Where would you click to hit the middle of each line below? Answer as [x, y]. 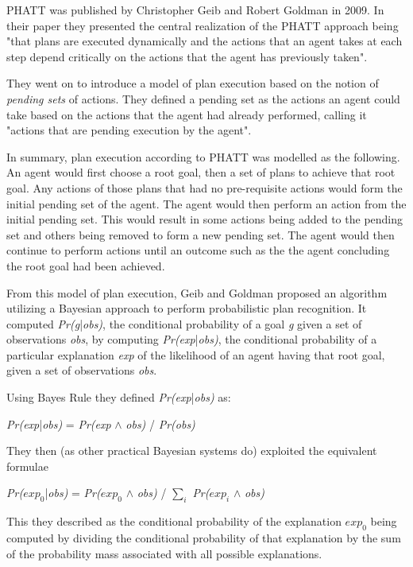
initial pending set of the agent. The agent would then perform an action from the [206, 203]
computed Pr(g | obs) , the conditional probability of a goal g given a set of [184, 323]
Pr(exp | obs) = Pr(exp [59, 423]
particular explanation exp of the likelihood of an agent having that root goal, [196, 354]
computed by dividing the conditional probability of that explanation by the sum [204, 538]
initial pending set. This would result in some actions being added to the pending [205, 219]
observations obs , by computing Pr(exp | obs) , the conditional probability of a [192, 339]
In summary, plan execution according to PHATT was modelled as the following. [203, 156]
